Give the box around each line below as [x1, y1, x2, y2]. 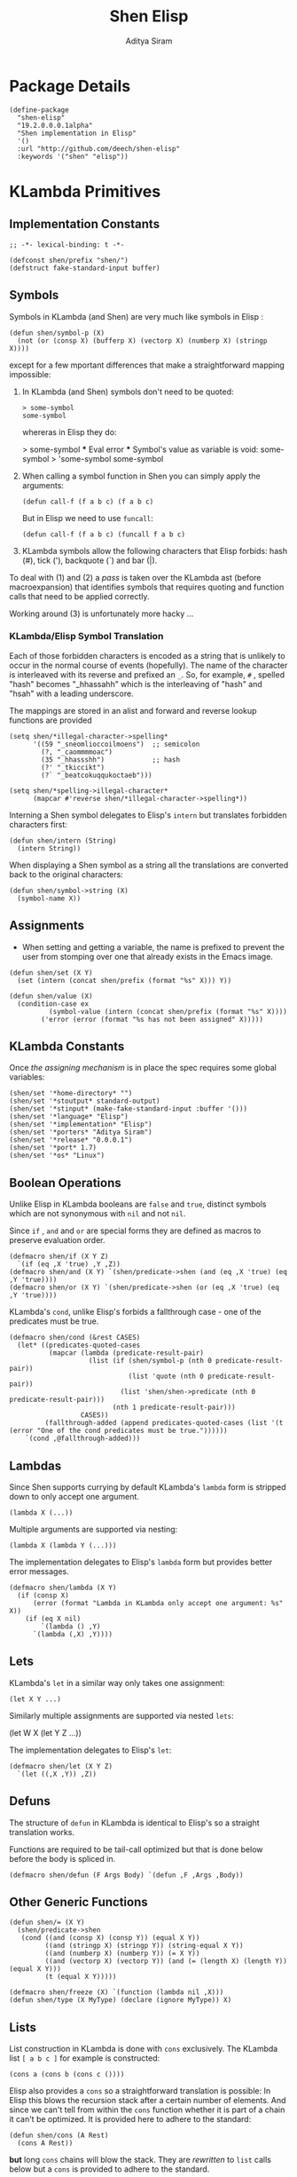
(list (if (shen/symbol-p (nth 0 [88, 1357, 213, 1366]
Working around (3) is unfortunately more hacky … [9, 608, 194, 619]
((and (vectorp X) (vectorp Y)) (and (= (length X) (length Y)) [44, 1957, 288, 1966]
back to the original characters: [9, 868, 124, 880]
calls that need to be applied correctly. [9, 590, 150, 601]
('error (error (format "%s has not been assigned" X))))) [41, 1015, 264, 1024]
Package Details [9, 75, 131, 96]
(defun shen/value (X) [9, 992, 93, 1001]
